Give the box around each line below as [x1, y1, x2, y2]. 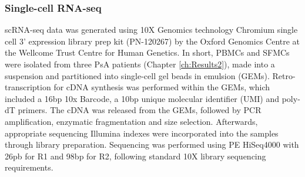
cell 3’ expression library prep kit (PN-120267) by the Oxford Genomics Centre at [5, 35, 300, 47]
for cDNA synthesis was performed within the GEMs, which [53, 81, 270, 93]
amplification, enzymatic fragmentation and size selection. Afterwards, [5, 115, 258, 127]
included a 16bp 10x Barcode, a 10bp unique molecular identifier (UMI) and [5, 92, 280, 104]
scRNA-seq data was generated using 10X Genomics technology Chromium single [5, 23, 298, 36]
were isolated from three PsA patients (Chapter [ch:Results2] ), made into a [5, 58, 275, 70]
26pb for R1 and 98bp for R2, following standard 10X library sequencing [5, 149, 266, 162]
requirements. [5, 161, 53, 173]
